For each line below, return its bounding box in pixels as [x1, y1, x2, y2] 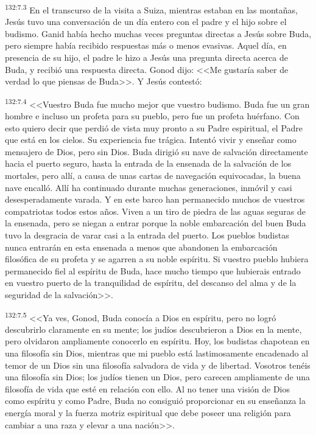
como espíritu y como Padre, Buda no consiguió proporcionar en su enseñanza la [5, 394, 306, 407]
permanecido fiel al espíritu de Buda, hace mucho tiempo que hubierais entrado [5, 264, 301, 277]
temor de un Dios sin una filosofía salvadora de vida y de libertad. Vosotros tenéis [5, 358, 311, 371]
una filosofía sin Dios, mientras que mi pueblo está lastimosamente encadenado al [5, 347, 309, 359]
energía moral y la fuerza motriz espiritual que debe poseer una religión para [5, 406, 291, 419]
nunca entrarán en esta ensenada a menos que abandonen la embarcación [5, 240, 278, 253]
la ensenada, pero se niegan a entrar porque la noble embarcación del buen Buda [5, 217, 306, 229]
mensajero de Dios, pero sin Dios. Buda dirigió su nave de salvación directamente [5, 145, 308, 158]
